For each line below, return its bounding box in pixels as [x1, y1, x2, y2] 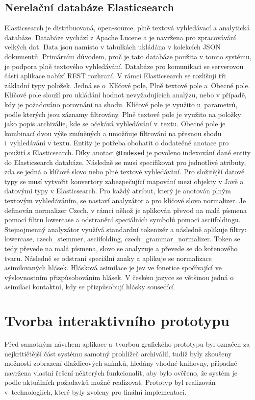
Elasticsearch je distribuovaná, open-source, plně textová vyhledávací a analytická [4, 23, 250, 33]
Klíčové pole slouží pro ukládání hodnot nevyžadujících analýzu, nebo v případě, [4, 90, 247, 100]
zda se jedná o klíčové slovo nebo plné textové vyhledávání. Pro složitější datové [4, 166, 245, 177]
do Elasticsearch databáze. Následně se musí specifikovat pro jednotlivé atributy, [4, 157, 246, 167]
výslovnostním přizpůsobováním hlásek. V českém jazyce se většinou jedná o [4, 272, 234, 282]
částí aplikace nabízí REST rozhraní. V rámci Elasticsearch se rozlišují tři [4, 71, 226, 81]
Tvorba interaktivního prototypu [4, 310, 229, 330]
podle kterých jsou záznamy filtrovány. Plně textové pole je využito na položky [4, 109, 241, 119]
